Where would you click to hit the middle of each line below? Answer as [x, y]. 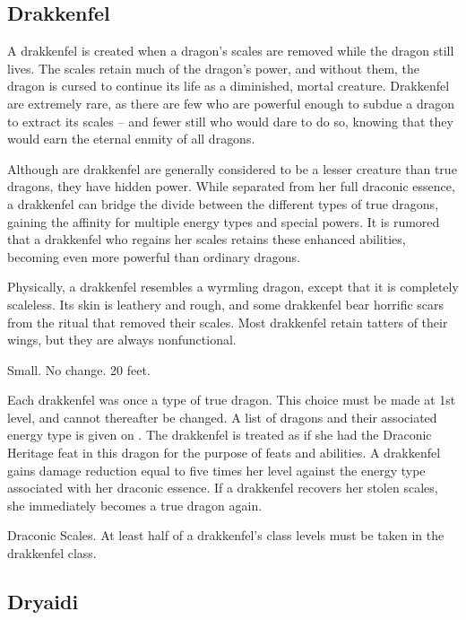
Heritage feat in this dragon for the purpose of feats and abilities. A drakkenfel [224, 453]
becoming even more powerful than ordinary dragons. [154, 256]
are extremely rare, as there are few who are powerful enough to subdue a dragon [231, 103]
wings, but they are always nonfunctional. [122, 340]
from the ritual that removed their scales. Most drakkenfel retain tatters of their [228, 322]
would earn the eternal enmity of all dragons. [131, 139]
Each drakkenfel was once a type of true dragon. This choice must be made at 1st [232, 400]
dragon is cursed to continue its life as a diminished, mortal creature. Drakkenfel [229, 86]
